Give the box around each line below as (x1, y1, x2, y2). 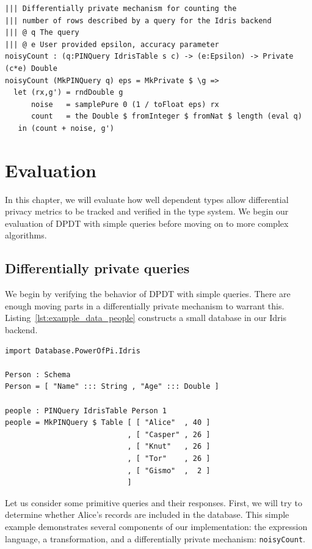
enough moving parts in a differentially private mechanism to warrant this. (5, 299, 285, 312)
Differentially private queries (5, 259, 190, 278)
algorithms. (5, 229, 47, 241)
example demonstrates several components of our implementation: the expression (5, 520, 308, 532)
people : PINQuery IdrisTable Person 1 (5, 406, 167, 415)
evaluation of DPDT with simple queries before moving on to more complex (5, 216, 289, 229)
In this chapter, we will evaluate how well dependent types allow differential (5, 193, 289, 205)
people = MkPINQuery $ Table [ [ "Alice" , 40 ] (5, 418, 211, 427)
